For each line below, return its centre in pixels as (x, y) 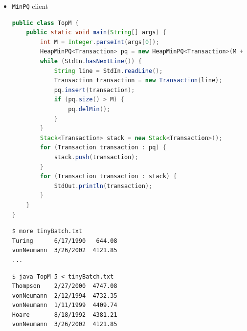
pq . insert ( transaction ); (94, 90)
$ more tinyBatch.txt (47, 231)
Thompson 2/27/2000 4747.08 (65, 286)
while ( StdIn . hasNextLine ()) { (91, 61)
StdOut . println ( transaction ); (103, 186)
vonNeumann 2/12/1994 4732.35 (65, 296)
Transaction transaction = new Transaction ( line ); (138, 81)
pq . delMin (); (89, 109)
